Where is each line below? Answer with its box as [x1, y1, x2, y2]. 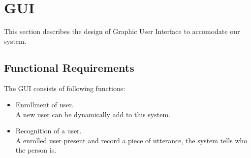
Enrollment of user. [15, 99, 74, 110]
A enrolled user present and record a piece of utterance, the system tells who [15, 135, 248, 145]
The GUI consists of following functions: [4, 83, 125, 93]
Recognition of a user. [15, 126, 82, 136]
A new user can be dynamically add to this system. [15, 109, 170, 119]
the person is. [15, 145, 57, 155]
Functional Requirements [4, 60, 134, 75]
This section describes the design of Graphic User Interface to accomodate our [4, 26, 240, 36]
